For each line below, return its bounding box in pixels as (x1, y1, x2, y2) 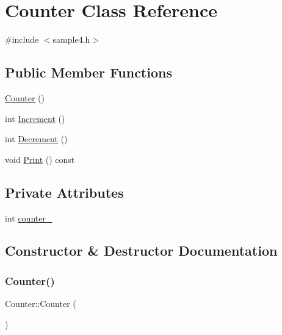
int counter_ (5, 211, 52, 224)
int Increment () (5, 112, 65, 124)
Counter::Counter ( (5, 297, 76, 310)
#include (5, 33, 39, 46)
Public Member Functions (5, 63, 172, 82)
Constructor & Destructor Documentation (5, 241, 278, 260)
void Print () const (5, 153, 75, 165)
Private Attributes (5, 182, 124, 201)
